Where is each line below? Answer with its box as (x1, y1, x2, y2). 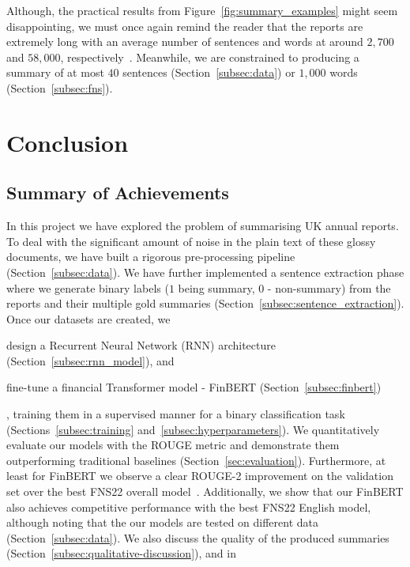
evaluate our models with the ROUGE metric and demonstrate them (6, 437, 340, 453)
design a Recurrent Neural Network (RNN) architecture (6, 337, 276, 353)
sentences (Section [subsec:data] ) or (122, 64, 295, 81)
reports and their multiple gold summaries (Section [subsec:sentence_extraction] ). (6, 295, 404, 312)
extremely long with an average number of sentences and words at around (6, 33, 363, 50)
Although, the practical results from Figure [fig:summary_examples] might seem (6, 2, 398, 18)
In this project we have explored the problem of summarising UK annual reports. (6, 217, 399, 234)
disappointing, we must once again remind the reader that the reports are (6, 17, 363, 34)
